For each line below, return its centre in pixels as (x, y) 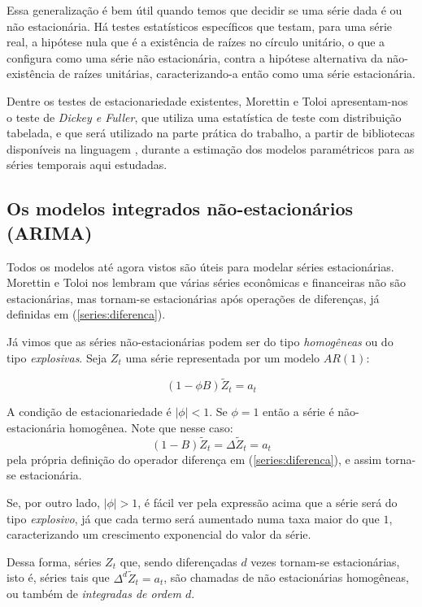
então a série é (298, 412)
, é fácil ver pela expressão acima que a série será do (268, 502)
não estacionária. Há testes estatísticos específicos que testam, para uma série (200, 26)
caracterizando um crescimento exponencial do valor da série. (159, 534)
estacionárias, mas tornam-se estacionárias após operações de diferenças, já (193, 298)
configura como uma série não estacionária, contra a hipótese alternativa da (195, 57)
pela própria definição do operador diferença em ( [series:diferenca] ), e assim (194, 459)
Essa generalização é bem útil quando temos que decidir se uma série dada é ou (204, 10)
